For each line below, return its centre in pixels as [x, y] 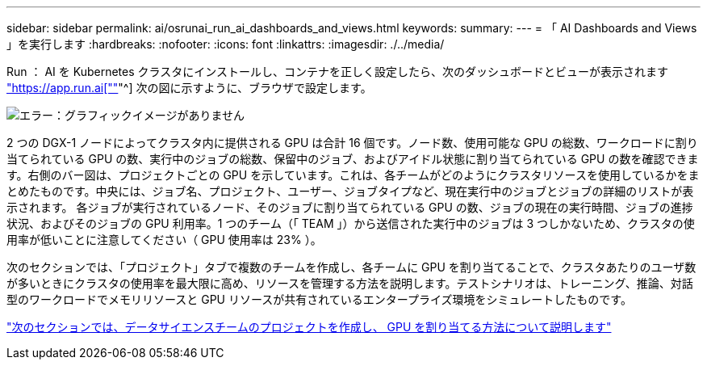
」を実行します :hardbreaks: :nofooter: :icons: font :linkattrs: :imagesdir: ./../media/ [226, 44]
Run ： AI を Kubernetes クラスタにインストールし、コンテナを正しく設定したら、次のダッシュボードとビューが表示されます [337, 72]
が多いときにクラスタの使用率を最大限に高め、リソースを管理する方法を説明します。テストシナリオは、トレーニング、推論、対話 [350, 283]
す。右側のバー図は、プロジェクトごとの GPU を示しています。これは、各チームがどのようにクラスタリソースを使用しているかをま [353, 175]
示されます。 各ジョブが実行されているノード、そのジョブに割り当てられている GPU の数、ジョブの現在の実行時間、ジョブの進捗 [350, 207]
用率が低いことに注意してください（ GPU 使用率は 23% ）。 [164, 240]
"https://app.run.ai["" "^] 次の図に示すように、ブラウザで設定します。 [189, 88]
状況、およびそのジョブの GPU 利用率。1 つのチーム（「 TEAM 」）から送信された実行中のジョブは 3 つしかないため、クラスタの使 [351, 223]
